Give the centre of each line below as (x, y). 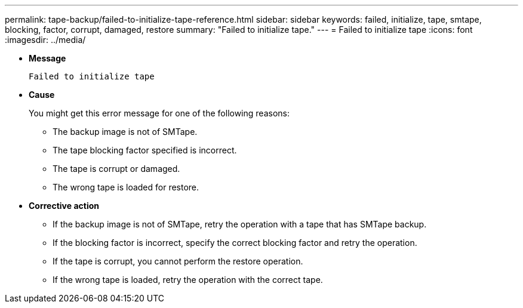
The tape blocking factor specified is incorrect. (145, 150)
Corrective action (64, 206)
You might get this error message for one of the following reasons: (159, 113)
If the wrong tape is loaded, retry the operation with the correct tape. (188, 280)
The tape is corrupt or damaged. (116, 169)
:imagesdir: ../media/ (45, 40)
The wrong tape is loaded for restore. (126, 187)
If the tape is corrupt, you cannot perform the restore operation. (178, 261)
